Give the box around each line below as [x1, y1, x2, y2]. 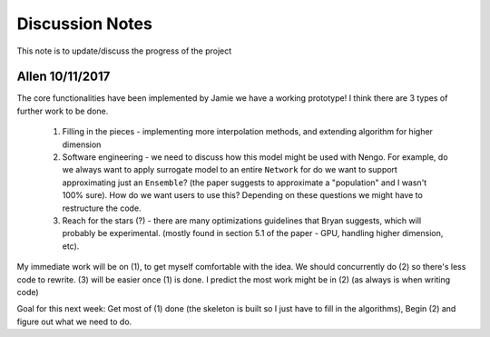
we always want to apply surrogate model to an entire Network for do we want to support [62, 164, 398, 175]
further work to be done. [16, 105, 109, 116]
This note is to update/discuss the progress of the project [16, 45, 232, 56]
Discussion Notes [16, 14, 153, 34]
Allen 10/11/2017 [16, 69, 111, 84]
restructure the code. [62, 203, 142, 213]
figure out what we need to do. [16, 316, 132, 327]
